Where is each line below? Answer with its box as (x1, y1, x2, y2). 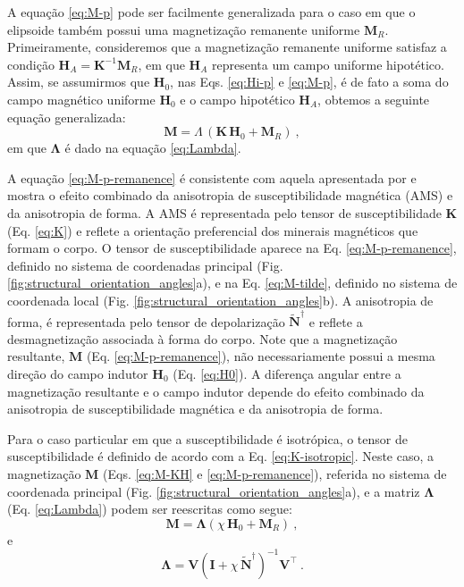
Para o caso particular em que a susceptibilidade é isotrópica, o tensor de (7, 429, 408, 448)
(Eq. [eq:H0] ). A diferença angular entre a (173, 365, 401, 382)
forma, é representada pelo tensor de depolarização (7, 312, 285, 331)
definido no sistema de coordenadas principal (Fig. (7, 256, 283, 274)
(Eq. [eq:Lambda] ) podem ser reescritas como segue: (7, 499, 292, 518)
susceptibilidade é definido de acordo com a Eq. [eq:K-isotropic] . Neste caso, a (7, 447, 434, 465)
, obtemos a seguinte (317, 89, 430, 108)
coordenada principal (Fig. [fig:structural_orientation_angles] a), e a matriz (7, 482, 420, 500)
